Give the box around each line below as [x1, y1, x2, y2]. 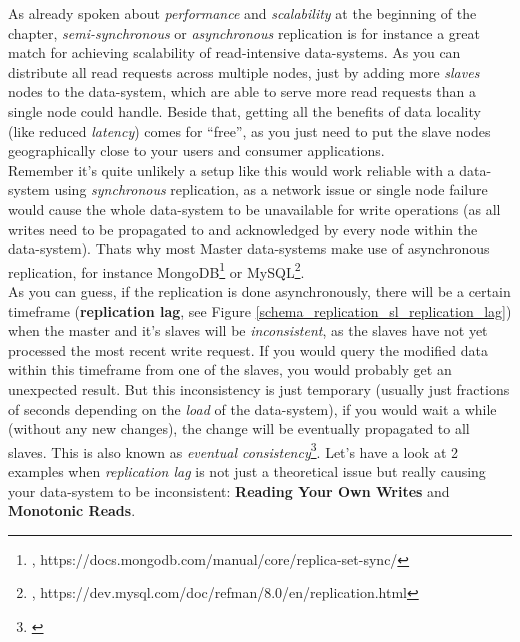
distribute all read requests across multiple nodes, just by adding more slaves [8, 61, 480, 82]
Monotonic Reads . [8, 500, 136, 521]
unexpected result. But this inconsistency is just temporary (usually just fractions [8, 378, 510, 399]
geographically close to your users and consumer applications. [8, 140, 385, 161]
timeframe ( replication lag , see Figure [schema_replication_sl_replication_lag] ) [8, 300, 512, 321]
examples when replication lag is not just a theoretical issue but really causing [8, 460, 486, 481]
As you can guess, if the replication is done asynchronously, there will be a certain [8, 280, 511, 301]
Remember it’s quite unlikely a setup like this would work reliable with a [8, 159, 455, 180]
